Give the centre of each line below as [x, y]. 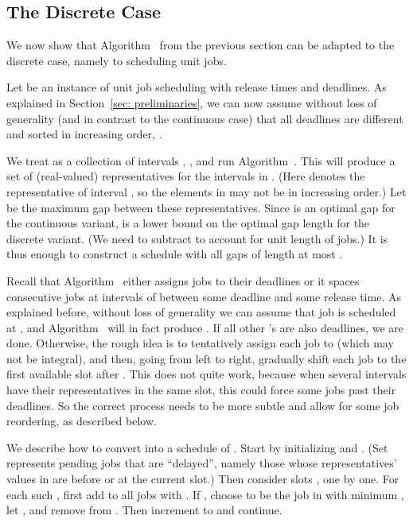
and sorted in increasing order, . [84, 134]
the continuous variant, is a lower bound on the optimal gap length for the [188, 223]
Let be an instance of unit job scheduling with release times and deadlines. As [197, 87]
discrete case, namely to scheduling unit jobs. [117, 60]
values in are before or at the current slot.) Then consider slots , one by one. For [203, 479]
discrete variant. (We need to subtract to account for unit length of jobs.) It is [197, 238]
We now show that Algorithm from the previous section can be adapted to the [201, 45]
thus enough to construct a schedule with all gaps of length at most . [175, 254]
